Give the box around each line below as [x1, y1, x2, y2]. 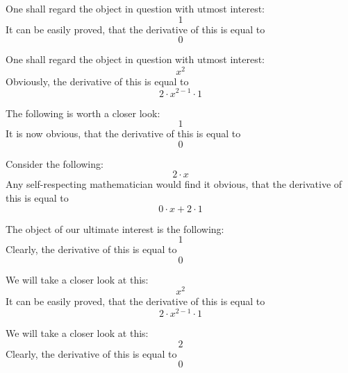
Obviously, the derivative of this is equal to [6, 73, 189, 88]
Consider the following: [6, 156, 103, 171]
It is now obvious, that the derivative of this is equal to [6, 126, 241, 141]
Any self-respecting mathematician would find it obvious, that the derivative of [6, 177, 342, 191]
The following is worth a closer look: [6, 105, 160, 120]
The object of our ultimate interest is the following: [6, 221, 224, 236]
